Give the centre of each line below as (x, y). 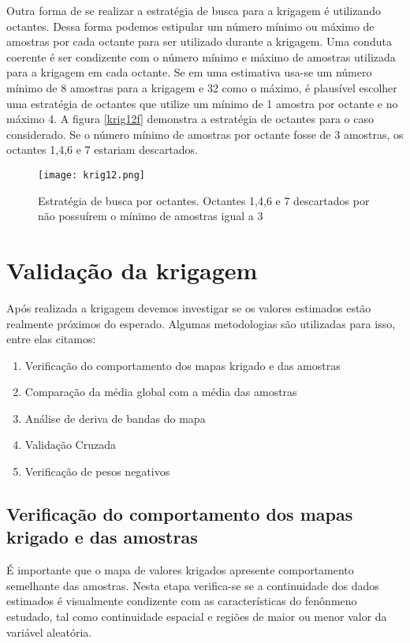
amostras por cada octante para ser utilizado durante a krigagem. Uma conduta (199, 41)
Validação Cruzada (70, 445)
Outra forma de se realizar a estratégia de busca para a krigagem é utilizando (194, 10)
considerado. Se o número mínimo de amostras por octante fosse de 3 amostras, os (205, 134)
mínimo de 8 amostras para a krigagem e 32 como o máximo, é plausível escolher (202, 87)
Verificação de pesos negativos (97, 471)
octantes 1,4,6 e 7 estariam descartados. (102, 150)
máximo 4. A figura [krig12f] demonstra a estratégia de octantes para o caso (190, 119)
